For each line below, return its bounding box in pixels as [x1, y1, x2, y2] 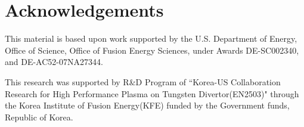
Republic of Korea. [5, 110, 73, 123]
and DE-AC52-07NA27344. [5, 55, 103, 68]
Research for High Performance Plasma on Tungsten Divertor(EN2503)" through [5, 87, 299, 100]
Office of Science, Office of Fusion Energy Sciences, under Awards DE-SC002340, [5, 44, 299, 56]
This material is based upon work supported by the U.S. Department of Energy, [5, 32, 297, 45]
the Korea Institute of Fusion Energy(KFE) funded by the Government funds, [5, 99, 290, 111]
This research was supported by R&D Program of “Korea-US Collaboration [5, 75, 281, 88]
